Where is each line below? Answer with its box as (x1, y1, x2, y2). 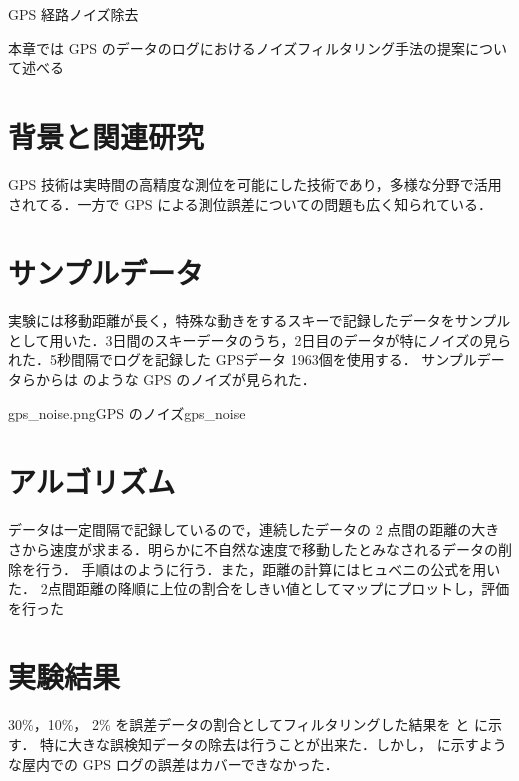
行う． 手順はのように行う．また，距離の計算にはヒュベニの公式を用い (35, 558, 501, 579)
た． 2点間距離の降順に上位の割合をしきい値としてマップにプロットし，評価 (8, 578, 510, 599)
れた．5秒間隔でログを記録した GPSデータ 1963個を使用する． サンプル (8, 349, 477, 370)
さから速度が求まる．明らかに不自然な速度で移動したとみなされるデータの (8, 538, 498, 559)
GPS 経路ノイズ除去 (8, 4, 139, 24)
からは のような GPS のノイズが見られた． (35, 369, 316, 389)
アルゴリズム (8, 461, 176, 502)
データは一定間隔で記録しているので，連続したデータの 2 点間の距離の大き (8, 519, 500, 540)
